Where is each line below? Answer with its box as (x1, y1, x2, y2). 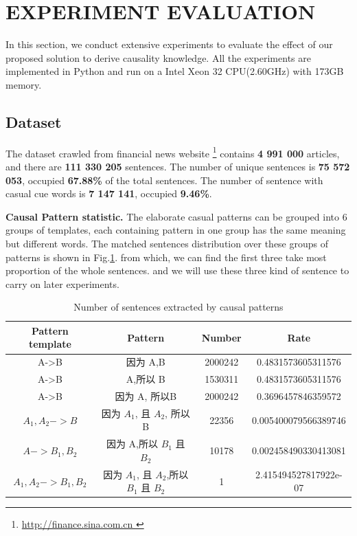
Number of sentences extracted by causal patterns (73, 300, 284, 314)
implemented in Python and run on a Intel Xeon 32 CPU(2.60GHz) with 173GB (5, 64, 344, 78)
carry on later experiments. (5, 276, 119, 291)
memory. (5, 77, 42, 91)
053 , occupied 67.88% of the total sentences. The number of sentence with (5, 172, 323, 187)
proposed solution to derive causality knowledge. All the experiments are (5, 50, 311, 65)
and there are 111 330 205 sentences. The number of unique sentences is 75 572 (5, 159, 350, 173)
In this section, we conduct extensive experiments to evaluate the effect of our (5, 37, 333, 52)
